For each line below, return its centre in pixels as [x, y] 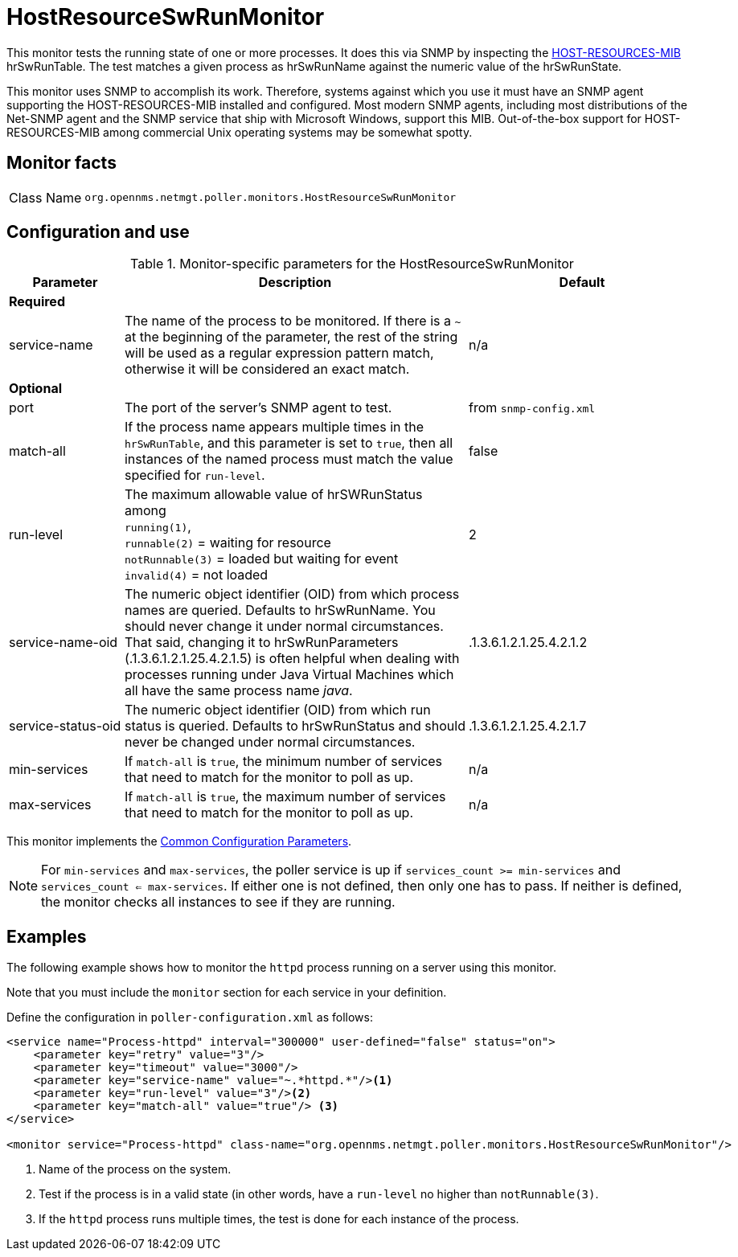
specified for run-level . [195, 475]
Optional [36, 389]
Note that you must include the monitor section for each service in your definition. [227, 993]
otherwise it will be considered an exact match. [267, 369]
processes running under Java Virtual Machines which [289, 675]
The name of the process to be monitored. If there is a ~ [293, 321]
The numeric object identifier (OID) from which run [277, 710]
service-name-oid [64, 643]
